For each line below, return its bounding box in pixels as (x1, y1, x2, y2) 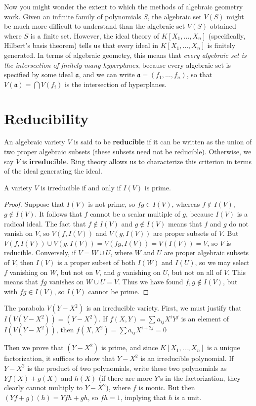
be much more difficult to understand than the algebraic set (4, 21, 185, 31)
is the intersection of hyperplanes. (64, 79, 167, 89)
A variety (4, 182, 32, 192)
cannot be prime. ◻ (88, 286, 149, 296)
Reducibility (4, 108, 89, 128)
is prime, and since (101, 342, 158, 353)
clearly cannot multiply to (4, 382, 83, 393)
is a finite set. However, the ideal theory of (30, 30, 160, 41)
